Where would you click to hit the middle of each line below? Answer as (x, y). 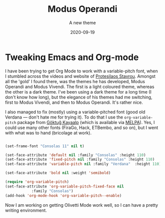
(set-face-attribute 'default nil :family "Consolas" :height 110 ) (76, 155)
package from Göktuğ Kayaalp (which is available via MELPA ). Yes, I (86, 122)
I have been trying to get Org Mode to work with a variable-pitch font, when (82, 71)
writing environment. (26, 210)
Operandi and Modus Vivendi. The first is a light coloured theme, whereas (80, 87)
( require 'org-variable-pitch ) (37, 182)
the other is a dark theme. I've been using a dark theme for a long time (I (78, 92)
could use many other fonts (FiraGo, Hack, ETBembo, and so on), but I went (82, 127)
